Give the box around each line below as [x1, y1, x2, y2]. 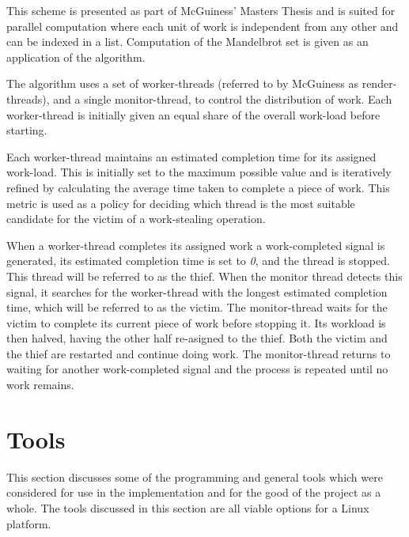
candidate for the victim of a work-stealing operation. [6, 210, 266, 227]
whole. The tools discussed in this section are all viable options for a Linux [6, 499, 369, 516]
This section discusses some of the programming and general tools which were [6, 468, 383, 485]
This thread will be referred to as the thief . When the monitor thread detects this [6, 267, 403, 284]
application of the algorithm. [6, 48, 146, 65]
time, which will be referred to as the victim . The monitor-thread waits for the [6, 299, 388, 316]
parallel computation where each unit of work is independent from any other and [6, 17, 399, 34]
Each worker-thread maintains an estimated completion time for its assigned [6, 148, 377, 165]
